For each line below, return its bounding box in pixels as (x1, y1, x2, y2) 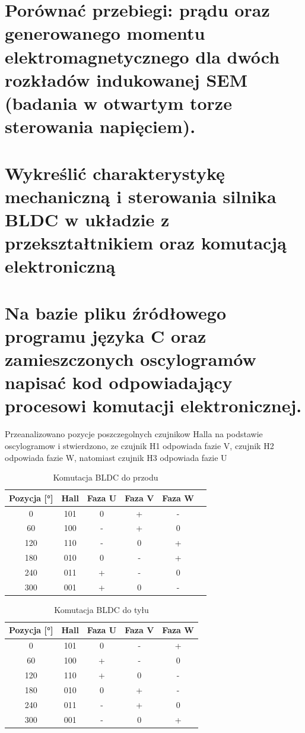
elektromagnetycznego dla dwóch (5, 44, 280, 68)
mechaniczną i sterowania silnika (5, 184, 277, 208)
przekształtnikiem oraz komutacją (5, 230, 287, 255)
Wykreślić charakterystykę (5, 160, 225, 185)
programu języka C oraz (5, 323, 206, 347)
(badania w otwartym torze (5, 90, 232, 115)
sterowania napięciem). (5, 114, 196, 138)
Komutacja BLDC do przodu (53, 471, 158, 484)
